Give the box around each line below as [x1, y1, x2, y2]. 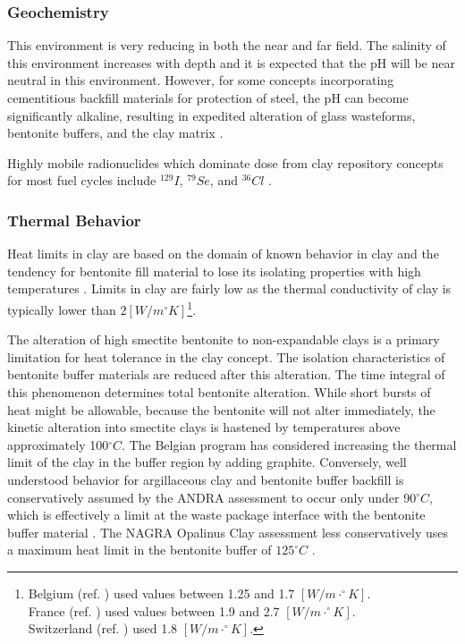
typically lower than [7, 300, 116, 318]
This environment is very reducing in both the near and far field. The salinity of [7, 36, 446, 55]
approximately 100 [7, 435, 109, 453]
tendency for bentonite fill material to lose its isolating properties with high [7, 261, 421, 280]
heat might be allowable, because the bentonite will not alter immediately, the [7, 400, 435, 419]
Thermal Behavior [7, 208, 141, 231]
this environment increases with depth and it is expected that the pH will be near [7, 53, 455, 72]
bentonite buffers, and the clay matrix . [7, 123, 224, 142]
